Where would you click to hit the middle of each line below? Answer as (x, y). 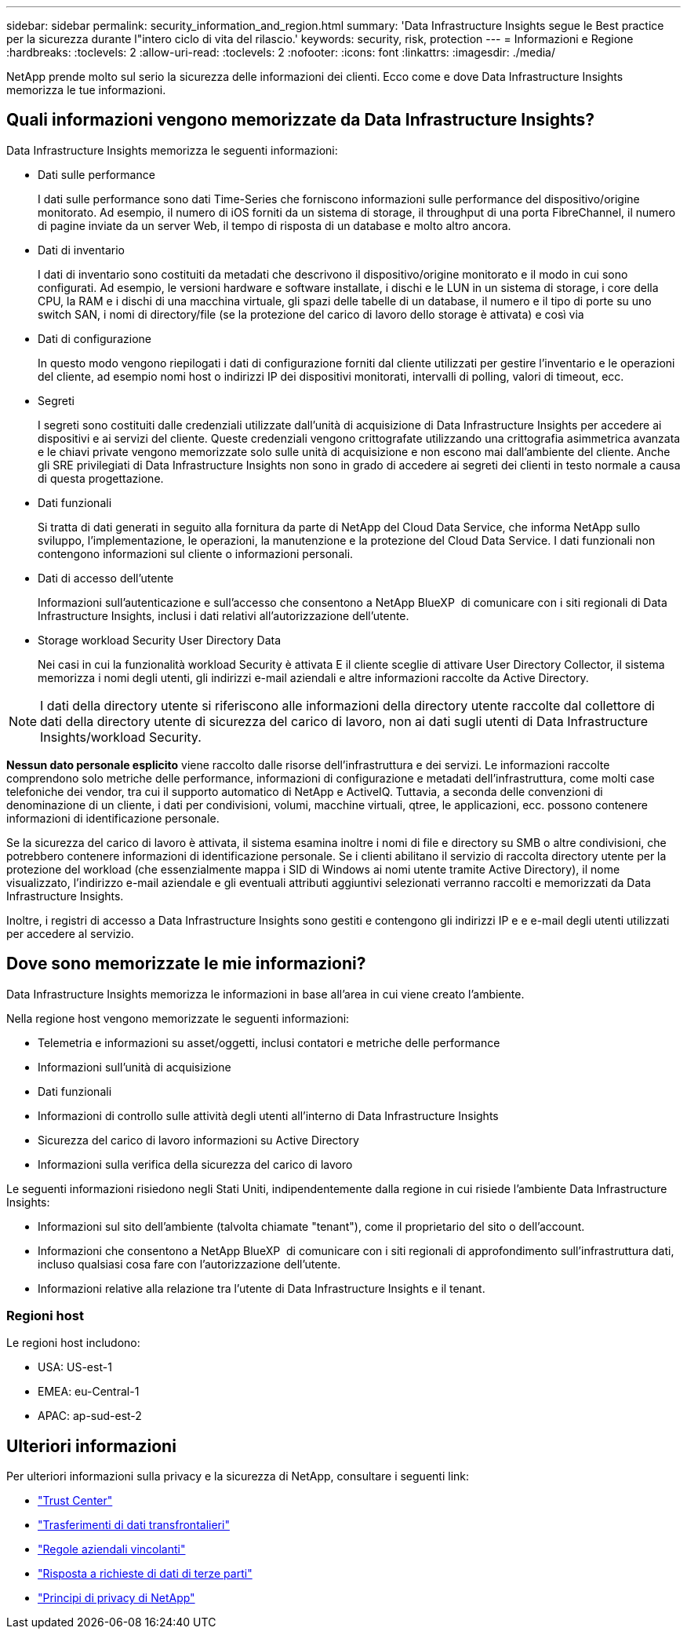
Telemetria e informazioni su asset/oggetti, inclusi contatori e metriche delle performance (269, 1042)
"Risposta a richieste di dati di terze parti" (145, 1574)
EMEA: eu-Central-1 (89, 1392)
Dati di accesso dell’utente (106, 578)
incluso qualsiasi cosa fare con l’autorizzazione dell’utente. (189, 1264)
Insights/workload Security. (121, 737)
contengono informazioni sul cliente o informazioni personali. (196, 553)
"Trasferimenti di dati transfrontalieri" (134, 1525)
